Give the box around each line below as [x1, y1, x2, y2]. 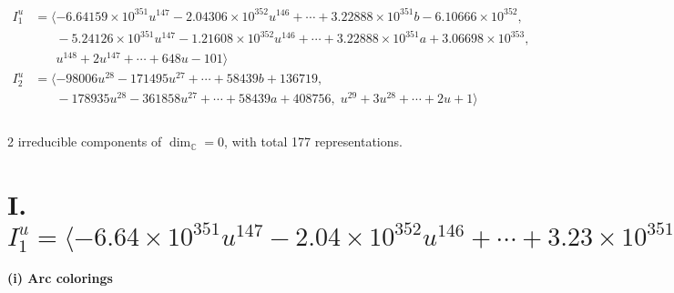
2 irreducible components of [7, 132, 162, 151]
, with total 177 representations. [224, 132, 403, 151]
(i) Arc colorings [7, 268, 113, 288]
